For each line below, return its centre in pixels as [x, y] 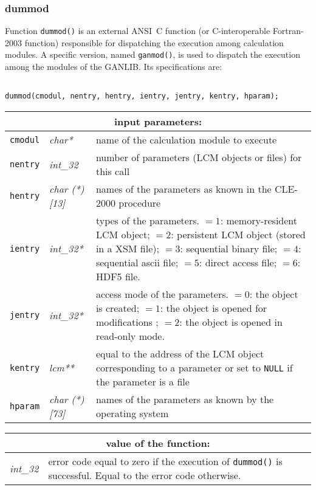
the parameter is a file [143, 382]
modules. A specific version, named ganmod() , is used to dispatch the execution [153, 54]
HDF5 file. [118, 277]
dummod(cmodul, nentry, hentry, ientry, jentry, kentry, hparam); [142, 96]
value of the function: [158, 443]
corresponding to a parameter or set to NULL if [194, 368]
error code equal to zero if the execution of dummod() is [165, 461]
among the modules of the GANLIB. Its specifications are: [114, 67]
